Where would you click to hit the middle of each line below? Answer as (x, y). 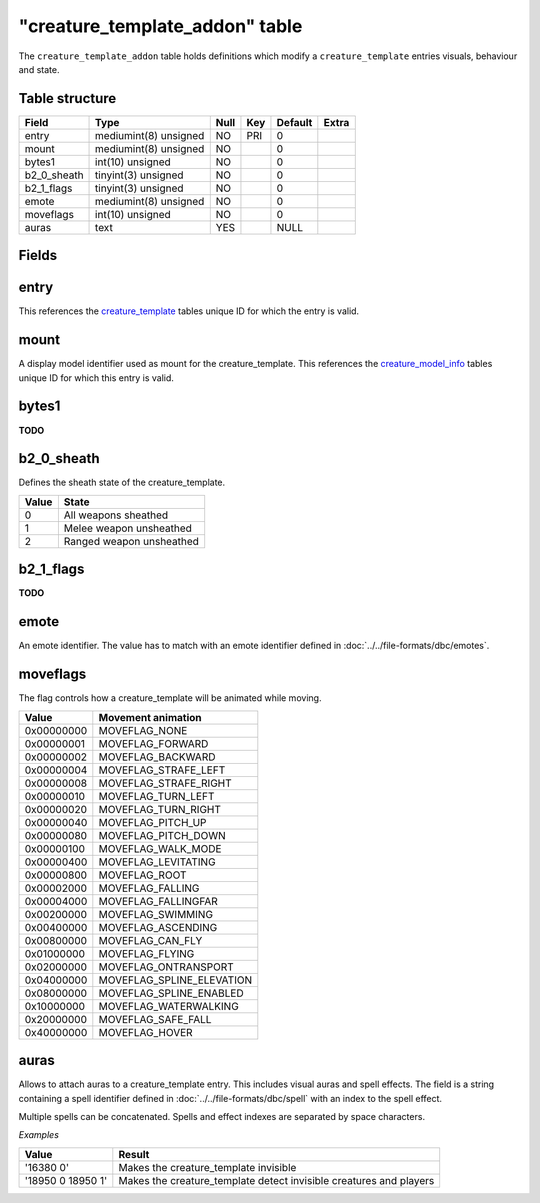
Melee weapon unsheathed (127, 528)
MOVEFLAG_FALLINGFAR (158, 901)
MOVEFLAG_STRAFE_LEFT (162, 770)
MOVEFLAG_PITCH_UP (152, 822)
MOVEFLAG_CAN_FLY (150, 940)
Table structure (67, 98)
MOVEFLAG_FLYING (146, 953)
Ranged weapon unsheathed (131, 541)
